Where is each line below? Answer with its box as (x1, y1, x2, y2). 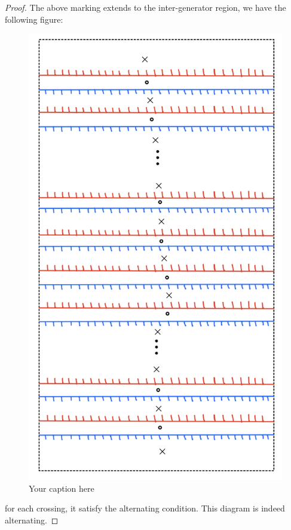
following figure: (5, 13, 63, 25)
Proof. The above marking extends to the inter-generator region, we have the (5, 1, 286, 13)
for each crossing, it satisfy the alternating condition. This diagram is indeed (5, 502, 285, 514)
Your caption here (29, 482, 94, 494)
